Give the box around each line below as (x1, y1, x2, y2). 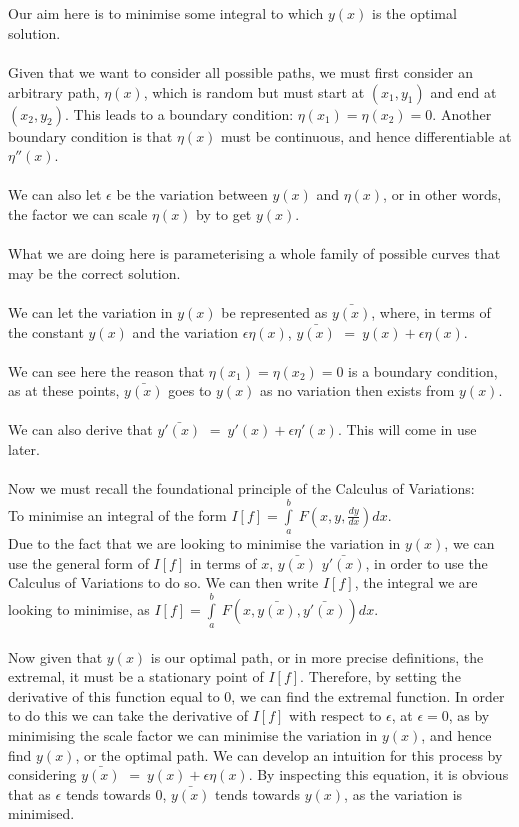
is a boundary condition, (348, 360, 498, 381)
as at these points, (8, 380, 120, 401)
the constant (8, 321, 84, 342)
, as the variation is (344, 783, 463, 804)
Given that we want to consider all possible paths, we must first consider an (8, 61, 474, 82)
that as (8, 783, 51, 804)
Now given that (8, 646, 103, 667)
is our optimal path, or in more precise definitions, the (150, 646, 484, 667)
